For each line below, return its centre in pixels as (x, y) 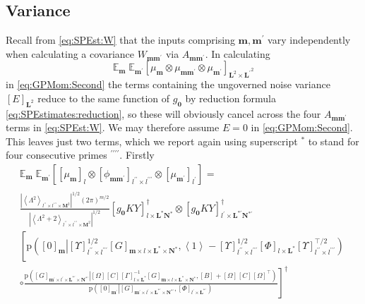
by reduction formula (231, 98)
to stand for (334, 141)
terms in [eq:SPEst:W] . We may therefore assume (113, 127)
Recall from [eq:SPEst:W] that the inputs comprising (120, 40)
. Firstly (137, 155)
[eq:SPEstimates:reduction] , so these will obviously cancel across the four (163, 113)
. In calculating (238, 53)
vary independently (309, 40)
